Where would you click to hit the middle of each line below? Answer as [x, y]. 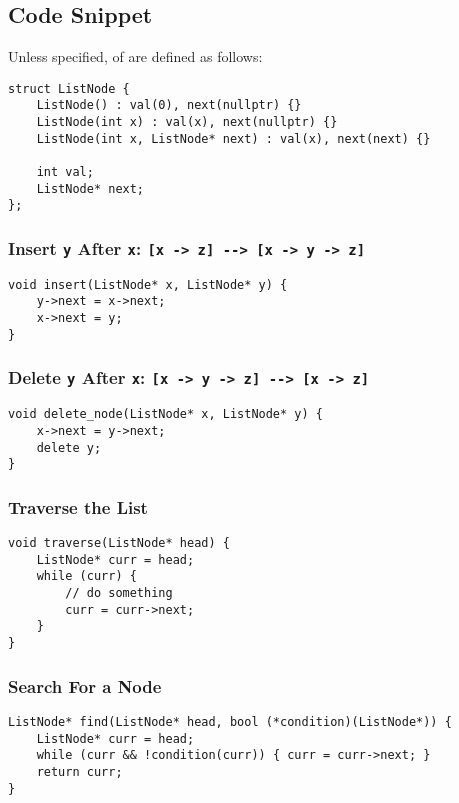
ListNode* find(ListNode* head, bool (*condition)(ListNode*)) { [230, 721]
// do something [119, 593]
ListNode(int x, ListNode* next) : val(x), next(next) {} [233, 138]
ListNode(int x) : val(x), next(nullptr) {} [187, 122]
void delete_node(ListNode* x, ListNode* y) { [165, 414]
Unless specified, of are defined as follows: [135, 56]
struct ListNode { [69, 88]
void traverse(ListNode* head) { [119, 543]
